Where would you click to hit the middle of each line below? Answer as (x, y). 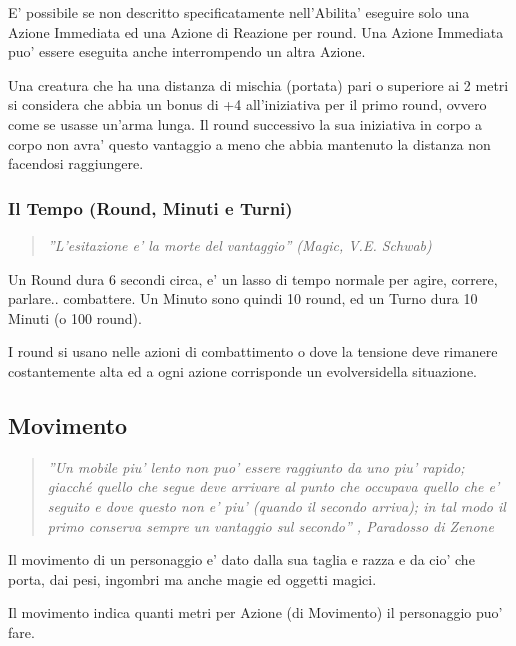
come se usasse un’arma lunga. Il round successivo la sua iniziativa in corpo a (245, 123)
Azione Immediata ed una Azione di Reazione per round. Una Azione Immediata (256, 31)
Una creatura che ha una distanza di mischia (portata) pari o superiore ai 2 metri (258, 84)
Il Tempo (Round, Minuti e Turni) (150, 207)
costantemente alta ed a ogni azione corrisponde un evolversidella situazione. (243, 370)
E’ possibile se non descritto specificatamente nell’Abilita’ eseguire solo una (239, 12)
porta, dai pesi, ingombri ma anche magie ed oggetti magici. (192, 578)
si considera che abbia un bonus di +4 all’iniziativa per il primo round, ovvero (247, 104)
